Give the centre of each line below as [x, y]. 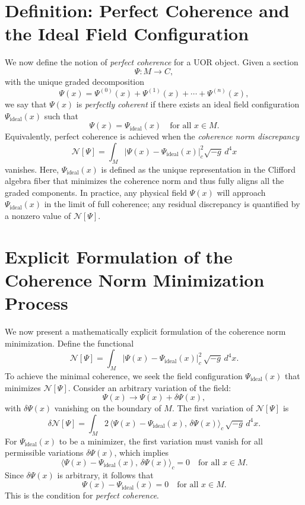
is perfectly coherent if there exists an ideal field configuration [188, 104]
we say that [26, 104]
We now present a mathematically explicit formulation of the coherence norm [145, 331]
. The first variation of [212, 408]
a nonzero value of [38, 215]
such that [61, 115]
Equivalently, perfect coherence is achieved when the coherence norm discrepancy [152, 136]
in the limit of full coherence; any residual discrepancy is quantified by [172, 204]
